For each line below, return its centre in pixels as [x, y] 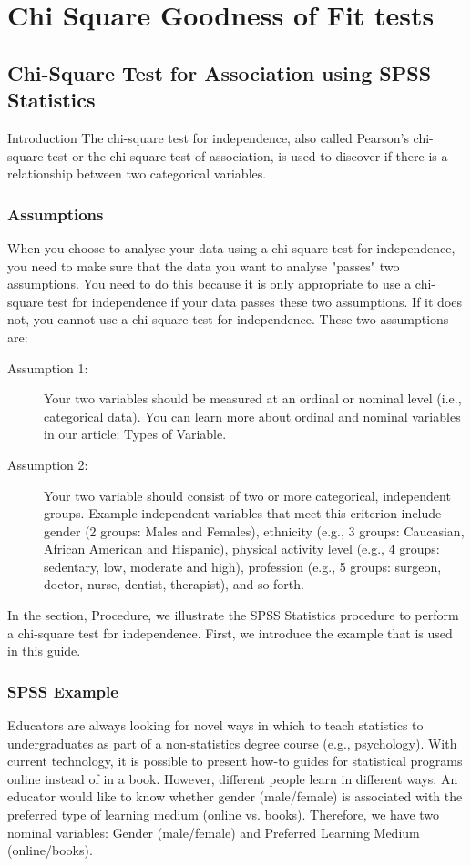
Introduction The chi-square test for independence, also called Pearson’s [208, 137]
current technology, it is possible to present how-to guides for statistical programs [235, 761]
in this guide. [44, 651]
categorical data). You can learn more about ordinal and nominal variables [252, 416]
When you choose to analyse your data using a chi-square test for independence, [231, 247]
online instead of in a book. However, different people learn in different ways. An [233, 778]
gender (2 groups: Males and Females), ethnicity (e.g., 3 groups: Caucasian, [254, 530]
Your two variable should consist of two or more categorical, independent [247, 495]
